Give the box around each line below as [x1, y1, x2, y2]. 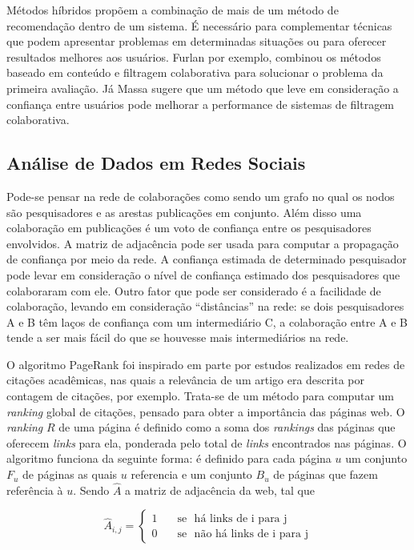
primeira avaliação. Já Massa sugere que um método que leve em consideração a [6, 79, 399, 96]
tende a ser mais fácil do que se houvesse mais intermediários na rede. [6, 329, 349, 346]
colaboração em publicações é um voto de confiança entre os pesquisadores [6, 219, 372, 236]
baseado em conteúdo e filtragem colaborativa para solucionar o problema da [6, 64, 384, 81]
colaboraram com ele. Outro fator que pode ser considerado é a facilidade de [6, 282, 381, 299]
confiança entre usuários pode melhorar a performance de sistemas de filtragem [6, 95, 395, 112]
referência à [6, 481, 63, 498]
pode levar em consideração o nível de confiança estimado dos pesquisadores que [6, 266, 400, 283]
